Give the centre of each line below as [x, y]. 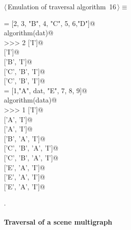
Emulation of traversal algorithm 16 [62, 6]
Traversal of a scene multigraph [58, 222]
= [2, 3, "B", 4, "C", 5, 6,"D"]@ [50, 23]
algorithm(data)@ [31, 100]
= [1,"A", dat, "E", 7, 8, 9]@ [46, 90]
